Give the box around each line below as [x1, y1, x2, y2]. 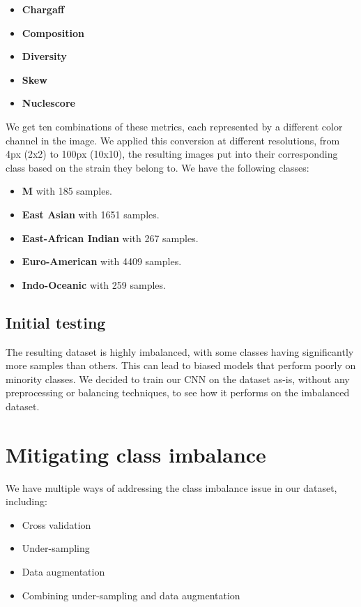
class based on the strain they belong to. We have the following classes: [6, 160, 309, 174]
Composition [22, 25, 84, 40]
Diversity [22, 49, 67, 63]
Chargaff [22, 2, 65, 16]
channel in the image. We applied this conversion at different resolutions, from [6, 133, 340, 147]
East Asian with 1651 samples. [22, 207, 160, 221]
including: [6, 494, 47, 509]
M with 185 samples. [22, 183, 112, 198]
